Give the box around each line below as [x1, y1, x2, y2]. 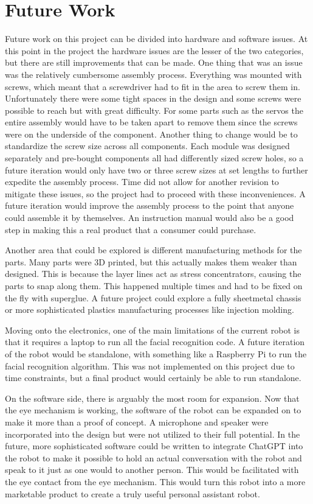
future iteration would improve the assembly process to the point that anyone [5, 199, 294, 212]
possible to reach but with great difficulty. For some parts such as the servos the [5, 103, 303, 116]
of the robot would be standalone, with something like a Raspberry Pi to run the [5, 347, 307, 360]
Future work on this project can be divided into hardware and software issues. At [5, 32, 308, 45]
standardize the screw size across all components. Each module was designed [5, 139, 290, 152]
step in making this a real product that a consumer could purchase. [5, 223, 256, 236]
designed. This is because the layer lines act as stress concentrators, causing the [5, 267, 301, 280]
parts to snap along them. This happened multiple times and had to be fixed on [5, 279, 303, 292]
